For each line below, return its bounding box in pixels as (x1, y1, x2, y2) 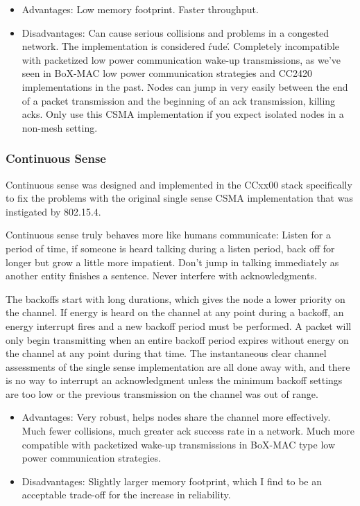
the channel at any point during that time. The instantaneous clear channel (6, 346, 327, 360)
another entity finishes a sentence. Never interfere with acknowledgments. (6, 268, 317, 283)
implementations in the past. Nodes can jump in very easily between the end (22, 79, 348, 94)
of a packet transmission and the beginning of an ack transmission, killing (22, 93, 336, 107)
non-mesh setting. (22, 120, 98, 134)
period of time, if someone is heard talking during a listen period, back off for (6, 241, 335, 255)
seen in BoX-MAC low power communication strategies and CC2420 (22, 66, 312, 80)
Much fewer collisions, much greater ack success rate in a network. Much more (22, 424, 355, 438)
